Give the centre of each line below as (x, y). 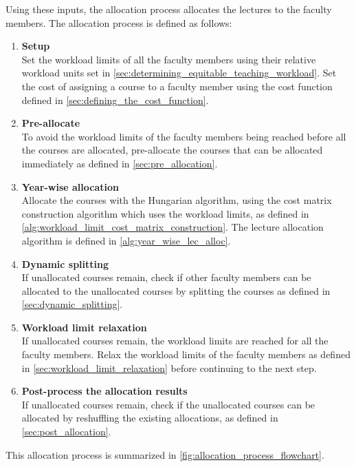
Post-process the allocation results (104, 391)
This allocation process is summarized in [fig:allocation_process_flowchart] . (165, 454)
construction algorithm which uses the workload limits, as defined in (165, 213)
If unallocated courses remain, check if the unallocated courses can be (168, 404)
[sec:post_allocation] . (66, 432)
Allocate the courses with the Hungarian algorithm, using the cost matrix (177, 200)
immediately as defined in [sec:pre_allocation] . (120, 163)
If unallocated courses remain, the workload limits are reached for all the (175, 341)
